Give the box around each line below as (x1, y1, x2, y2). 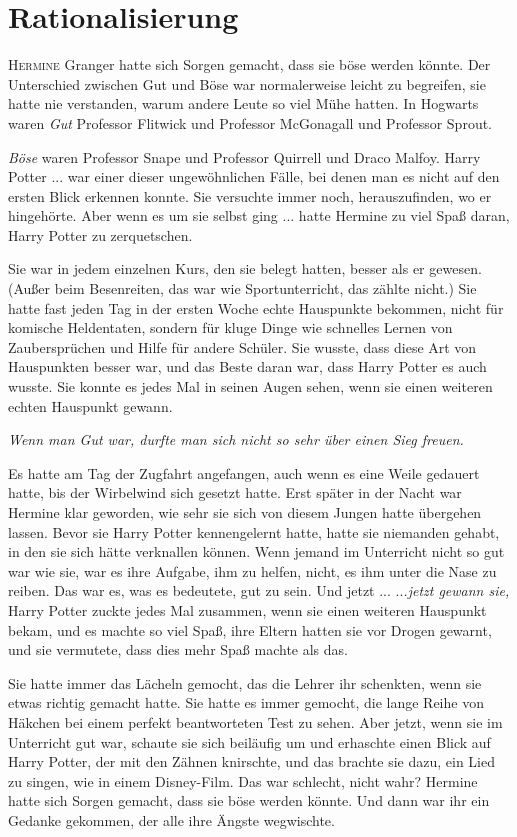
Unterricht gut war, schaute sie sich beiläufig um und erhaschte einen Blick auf (8, 731, 491, 752)
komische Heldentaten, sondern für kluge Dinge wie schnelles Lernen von (8, 317, 453, 338)
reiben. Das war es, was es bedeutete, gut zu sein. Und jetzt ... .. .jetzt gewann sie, (8, 580, 510, 601)
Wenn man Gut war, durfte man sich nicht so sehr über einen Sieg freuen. (8, 429, 464, 450)
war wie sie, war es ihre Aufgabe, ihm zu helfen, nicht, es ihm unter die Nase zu (8, 560, 497, 581)
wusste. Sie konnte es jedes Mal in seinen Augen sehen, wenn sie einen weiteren (8, 376, 493, 397)
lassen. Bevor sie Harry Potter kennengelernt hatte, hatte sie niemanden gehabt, (8, 521, 500, 542)
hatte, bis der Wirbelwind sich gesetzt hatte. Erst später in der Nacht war (8, 482, 462, 503)
